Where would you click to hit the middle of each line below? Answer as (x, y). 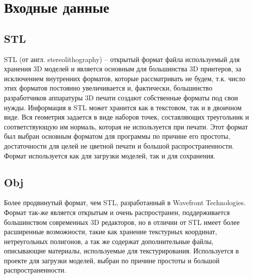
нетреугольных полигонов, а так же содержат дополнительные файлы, (109, 241)
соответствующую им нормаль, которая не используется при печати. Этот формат (126, 126)
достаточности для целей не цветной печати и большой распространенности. (119, 145)
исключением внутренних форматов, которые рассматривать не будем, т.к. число (125, 78)
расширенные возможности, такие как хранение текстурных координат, (111, 232)
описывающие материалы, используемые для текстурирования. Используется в (122, 251)
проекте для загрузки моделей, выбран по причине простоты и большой (112, 260)
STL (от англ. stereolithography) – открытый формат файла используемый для (122, 59)
